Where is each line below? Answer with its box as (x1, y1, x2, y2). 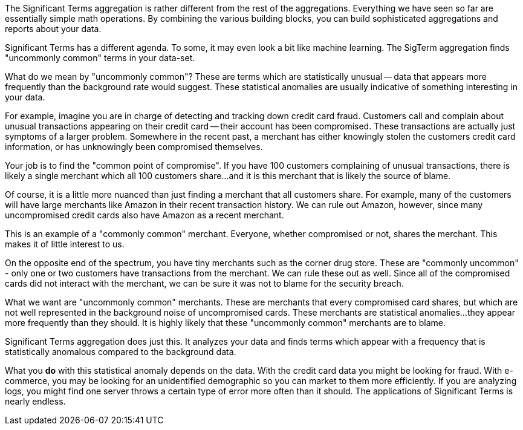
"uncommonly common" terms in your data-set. (5, 53, 195, 63)
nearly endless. (5, 396, 66, 406)
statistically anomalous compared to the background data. (5, 347, 236, 357)
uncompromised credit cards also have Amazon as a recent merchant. (5, 210, 284, 220)
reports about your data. (5, 24, 102, 34)
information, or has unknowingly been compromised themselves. (5, 142, 263, 152)
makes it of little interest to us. (5, 239, 125, 249)
